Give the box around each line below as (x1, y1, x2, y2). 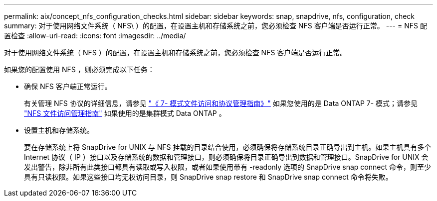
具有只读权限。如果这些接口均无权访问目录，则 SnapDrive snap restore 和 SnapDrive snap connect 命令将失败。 (24, 173, 393, 181)
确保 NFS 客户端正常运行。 (24, 82, 112, 91)
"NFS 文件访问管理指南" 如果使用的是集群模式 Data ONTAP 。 (24, 109, 226, 117)
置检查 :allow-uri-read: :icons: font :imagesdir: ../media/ (4, 31, 186, 40)
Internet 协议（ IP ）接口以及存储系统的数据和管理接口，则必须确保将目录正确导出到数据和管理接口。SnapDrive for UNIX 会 (24, 153, 429, 161)
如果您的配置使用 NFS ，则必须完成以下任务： (4, 65, 155, 74)
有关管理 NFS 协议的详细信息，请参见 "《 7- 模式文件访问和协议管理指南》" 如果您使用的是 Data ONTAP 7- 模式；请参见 (24, 99, 418, 107)
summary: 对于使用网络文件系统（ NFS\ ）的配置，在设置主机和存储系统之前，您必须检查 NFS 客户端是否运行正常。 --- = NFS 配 (4, 21, 427, 30)
